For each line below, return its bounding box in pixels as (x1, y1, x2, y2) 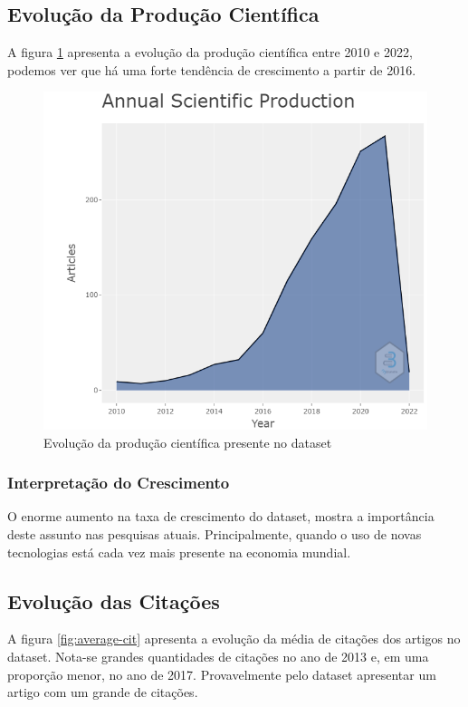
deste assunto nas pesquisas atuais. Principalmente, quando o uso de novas (7, 525, 422, 544)
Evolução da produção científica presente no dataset (43, 432, 332, 451)
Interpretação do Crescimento (7, 471, 230, 494)
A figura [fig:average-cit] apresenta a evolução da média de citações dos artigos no (7, 629, 461, 648)
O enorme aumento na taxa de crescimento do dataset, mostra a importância (7, 507, 435, 526)
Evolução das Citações (7, 586, 220, 615)
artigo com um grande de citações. (7, 683, 198, 702)
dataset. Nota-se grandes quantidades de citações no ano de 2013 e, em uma (7, 647, 429, 666)
